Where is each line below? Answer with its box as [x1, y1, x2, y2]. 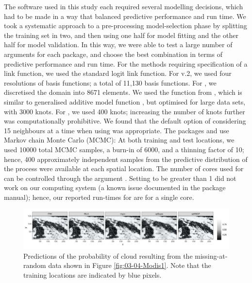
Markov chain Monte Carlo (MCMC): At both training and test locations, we [4, 135, 235, 145]
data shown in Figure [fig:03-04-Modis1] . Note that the [48, 260, 211, 270]
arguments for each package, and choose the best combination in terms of [4, 49, 222, 59]
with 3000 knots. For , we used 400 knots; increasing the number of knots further [4, 106, 245, 116]
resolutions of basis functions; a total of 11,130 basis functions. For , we [4, 77, 217, 88]
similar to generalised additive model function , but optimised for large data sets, [4, 96, 246, 106]
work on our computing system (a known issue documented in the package [4, 182, 226, 193]
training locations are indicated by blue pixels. [23, 270, 162, 280]
